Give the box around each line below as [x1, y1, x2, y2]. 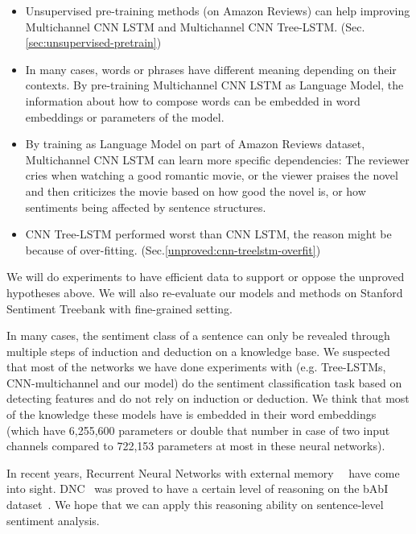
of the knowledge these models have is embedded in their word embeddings [6, 406, 377, 423]
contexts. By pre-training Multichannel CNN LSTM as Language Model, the [25, 77, 404, 93]
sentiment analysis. [6, 511, 100, 528]
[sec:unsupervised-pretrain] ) [25, 34, 162, 51]
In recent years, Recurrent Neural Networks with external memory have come [6, 464, 400, 481]
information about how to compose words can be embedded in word [25, 92, 360, 109]
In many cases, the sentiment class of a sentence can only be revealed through [6, 327, 390, 344]
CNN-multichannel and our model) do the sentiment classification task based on [6, 374, 402, 391]
